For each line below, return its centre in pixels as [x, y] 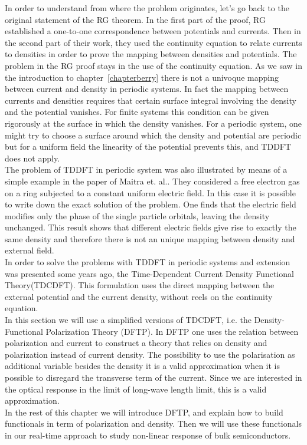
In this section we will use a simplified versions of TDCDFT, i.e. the [128, 320]
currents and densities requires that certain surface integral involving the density [151, 100]
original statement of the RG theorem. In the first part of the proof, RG [135, 19]
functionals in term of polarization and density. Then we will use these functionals [153, 423]
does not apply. [32, 158]
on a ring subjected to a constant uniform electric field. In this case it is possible [150, 192]
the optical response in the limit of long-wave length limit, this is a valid [136, 389]
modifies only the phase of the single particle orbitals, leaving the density [137, 215]
